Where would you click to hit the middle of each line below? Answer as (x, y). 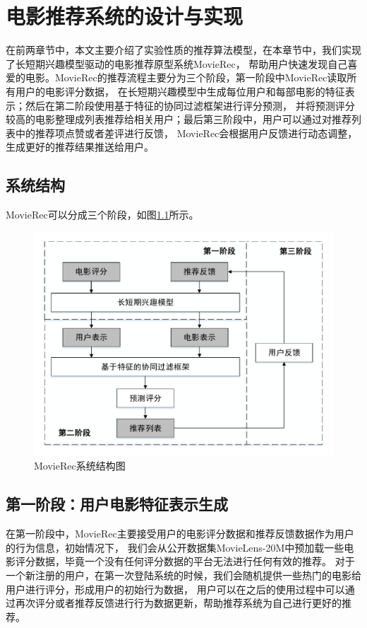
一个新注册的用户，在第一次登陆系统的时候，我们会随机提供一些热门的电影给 (183, 575)
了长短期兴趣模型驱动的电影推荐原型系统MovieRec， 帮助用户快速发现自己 (177, 63)
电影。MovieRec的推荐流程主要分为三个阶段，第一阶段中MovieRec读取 (186, 77)
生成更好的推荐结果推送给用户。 (80, 147)
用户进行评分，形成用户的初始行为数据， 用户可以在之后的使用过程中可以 (175, 589)
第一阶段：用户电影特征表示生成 (117, 504)
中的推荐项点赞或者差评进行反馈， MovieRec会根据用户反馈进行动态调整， (186, 133)
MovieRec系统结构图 (80, 466)
